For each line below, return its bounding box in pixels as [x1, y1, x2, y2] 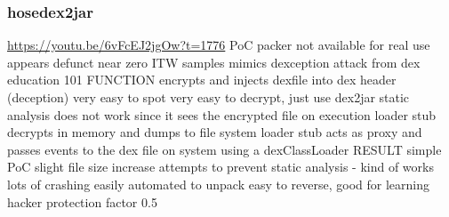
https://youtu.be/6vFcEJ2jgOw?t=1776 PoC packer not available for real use [7, 36, 430, 54]
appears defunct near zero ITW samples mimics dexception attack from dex [7, 52, 421, 71]
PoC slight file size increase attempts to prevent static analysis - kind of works [7, 157, 434, 176]
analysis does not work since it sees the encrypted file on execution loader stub [7, 105, 437, 124]
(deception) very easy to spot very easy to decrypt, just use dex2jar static [7, 88, 410, 106]
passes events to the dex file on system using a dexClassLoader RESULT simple [7, 140, 442, 158]
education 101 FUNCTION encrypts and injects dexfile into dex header [7, 70, 397, 89]
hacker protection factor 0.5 [7, 192, 157, 211]
